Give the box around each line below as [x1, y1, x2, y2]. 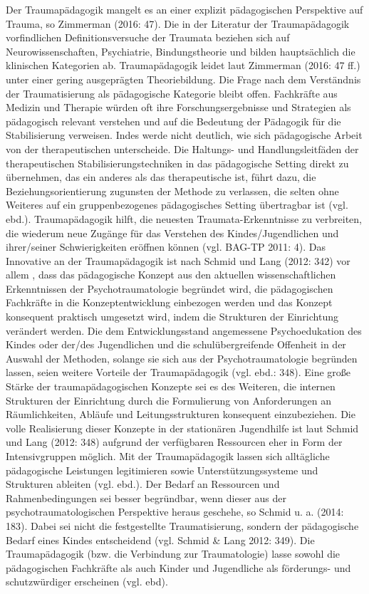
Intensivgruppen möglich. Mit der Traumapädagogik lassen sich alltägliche [6, 449, 330, 463]
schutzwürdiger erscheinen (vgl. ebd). [6, 574, 168, 589]
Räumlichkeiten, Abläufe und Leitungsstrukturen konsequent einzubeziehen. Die [6, 407, 355, 422]
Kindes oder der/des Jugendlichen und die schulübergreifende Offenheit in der [6, 337, 346, 352]
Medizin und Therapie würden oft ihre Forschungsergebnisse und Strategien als [6, 100, 351, 115]
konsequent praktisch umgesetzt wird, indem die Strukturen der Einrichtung [6, 309, 338, 324]
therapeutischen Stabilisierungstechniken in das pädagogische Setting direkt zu [6, 155, 349, 170]
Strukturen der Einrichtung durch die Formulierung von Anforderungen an [6, 392, 332, 407]
